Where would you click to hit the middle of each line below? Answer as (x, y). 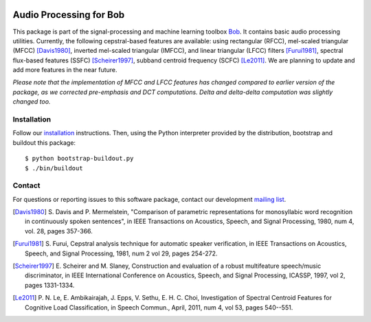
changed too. (32, 102)
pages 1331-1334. (50, 285)
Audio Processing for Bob (69, 15)
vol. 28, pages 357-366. (59, 231)
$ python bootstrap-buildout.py (79, 159)
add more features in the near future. (65, 70)
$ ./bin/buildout (54, 168)
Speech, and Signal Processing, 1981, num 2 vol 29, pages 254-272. (121, 253)
